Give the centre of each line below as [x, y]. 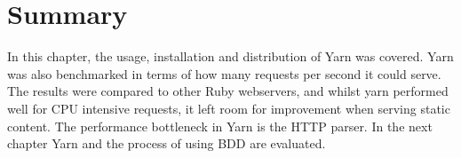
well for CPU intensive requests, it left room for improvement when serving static [229, 108]
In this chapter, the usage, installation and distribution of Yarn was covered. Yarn [230, 56]
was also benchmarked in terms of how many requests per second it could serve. [224, 73]
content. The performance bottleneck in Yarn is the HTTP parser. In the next [220, 126]
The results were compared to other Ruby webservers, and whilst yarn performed [228, 91]
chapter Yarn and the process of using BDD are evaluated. [167, 143]
